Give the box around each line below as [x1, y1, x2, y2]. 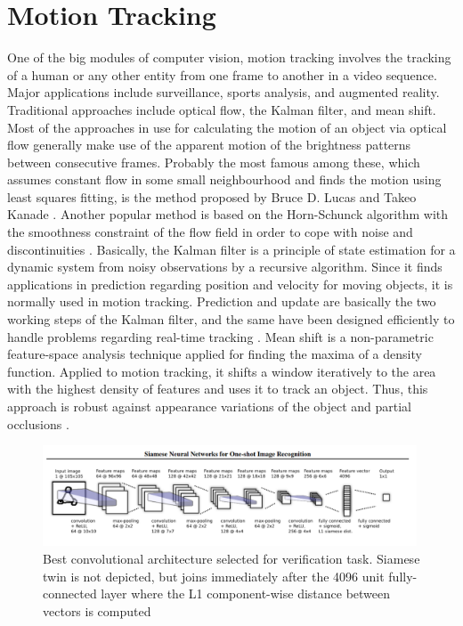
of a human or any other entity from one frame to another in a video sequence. [7, 65, 437, 84]
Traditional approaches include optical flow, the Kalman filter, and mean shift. [7, 100, 436, 118]
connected [43, 584, 97, 603]
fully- [388, 566, 418, 585]
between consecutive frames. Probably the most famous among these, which [7, 152, 420, 171]
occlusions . [7, 414, 69, 433]
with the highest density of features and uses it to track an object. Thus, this [7, 379, 428, 398]
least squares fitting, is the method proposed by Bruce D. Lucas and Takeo [7, 187, 417, 206]
